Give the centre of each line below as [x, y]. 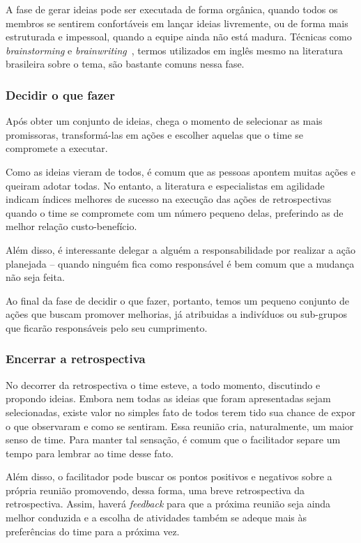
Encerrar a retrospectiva [76, 359]
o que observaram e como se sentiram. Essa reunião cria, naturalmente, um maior [180, 426]
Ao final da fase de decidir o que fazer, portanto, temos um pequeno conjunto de [177, 300]
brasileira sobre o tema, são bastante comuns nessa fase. [125, 64]
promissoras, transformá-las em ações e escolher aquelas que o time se [155, 134]
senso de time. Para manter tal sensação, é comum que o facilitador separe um [173, 439]
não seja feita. [35, 277]
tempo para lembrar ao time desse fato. [90, 453]
